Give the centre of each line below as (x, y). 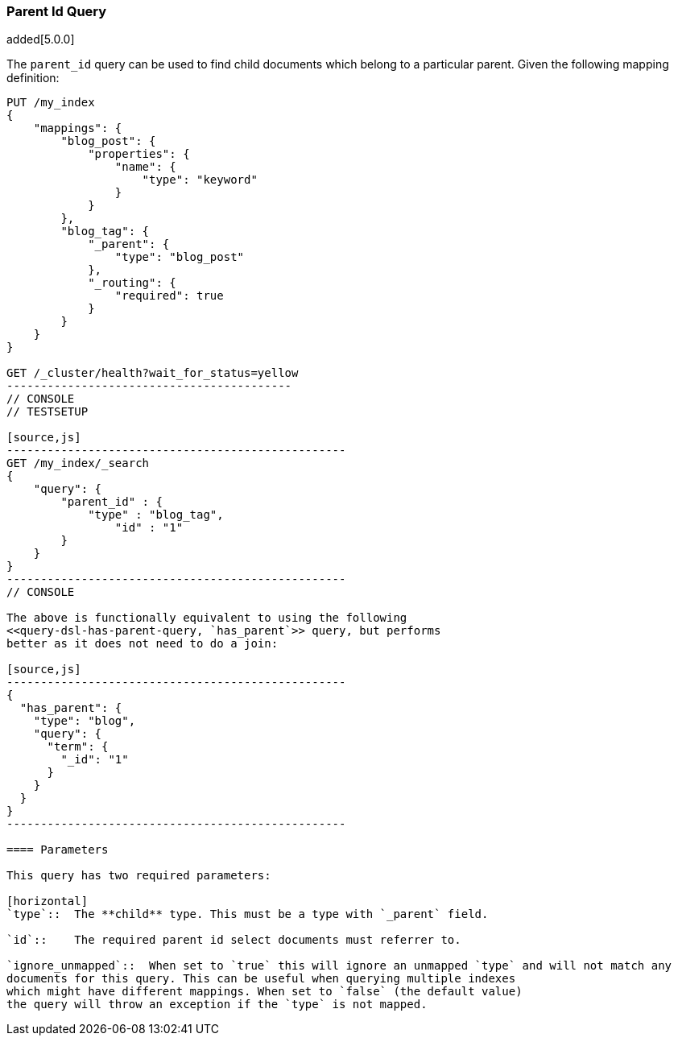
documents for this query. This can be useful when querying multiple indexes (261, 979)
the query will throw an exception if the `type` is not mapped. (217, 1005)
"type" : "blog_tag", (156, 515)
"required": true (169, 296)
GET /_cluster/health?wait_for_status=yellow (153, 373)
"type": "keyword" (200, 180)
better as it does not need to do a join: (143, 644)
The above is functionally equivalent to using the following (207, 618)
